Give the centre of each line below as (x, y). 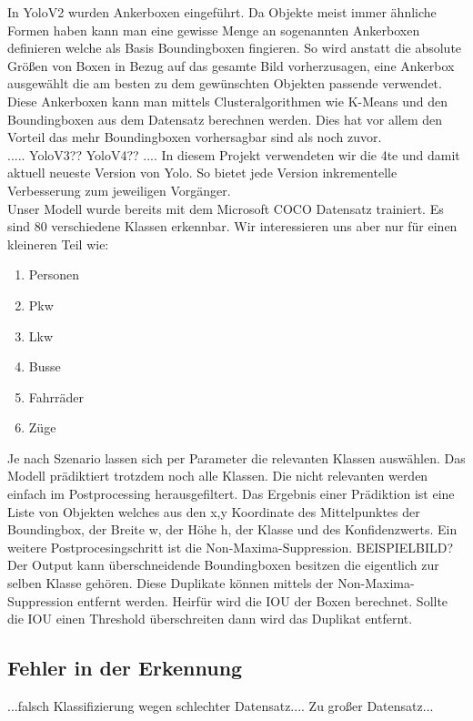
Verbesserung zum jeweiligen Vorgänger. (119, 190)
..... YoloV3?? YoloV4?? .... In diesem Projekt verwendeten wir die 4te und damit (234, 154)
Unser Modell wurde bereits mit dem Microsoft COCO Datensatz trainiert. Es (226, 208)
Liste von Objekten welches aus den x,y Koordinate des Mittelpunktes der (214, 511)
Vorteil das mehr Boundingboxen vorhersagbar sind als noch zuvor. (195, 137)
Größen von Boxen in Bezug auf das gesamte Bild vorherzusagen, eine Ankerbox (231, 65)
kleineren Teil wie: (58, 244)
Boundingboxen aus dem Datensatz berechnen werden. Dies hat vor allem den (225, 119)
